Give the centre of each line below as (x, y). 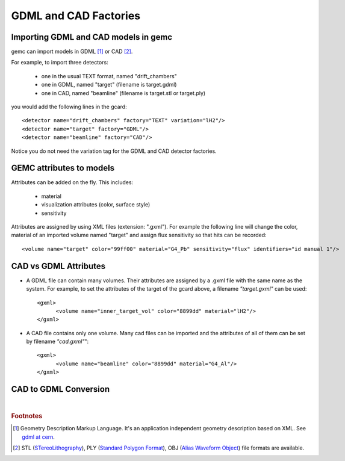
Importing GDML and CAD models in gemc (92, 37)
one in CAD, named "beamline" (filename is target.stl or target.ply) (123, 93)
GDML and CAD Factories (76, 16)
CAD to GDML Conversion (61, 389)
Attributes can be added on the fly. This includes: (72, 182)
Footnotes (27, 416)
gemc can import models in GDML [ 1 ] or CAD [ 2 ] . (72, 52)
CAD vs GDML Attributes (58, 266)
